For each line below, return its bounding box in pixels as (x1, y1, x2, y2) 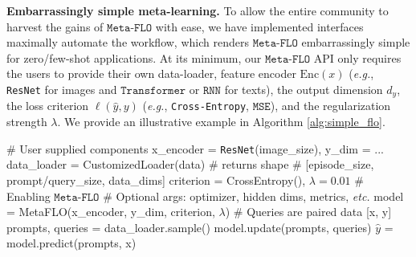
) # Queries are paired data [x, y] (225, 203, 392, 220)
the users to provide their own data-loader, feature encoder (6, 65, 296, 82)
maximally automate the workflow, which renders (6, 34, 249, 51)
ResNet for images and (6, 80, 117, 97)
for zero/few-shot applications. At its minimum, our (6, 49, 262, 66)
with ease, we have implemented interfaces (155, 18, 364, 35)
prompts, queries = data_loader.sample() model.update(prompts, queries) (6, 218, 372, 235)
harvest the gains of (6, 18, 104, 35)
